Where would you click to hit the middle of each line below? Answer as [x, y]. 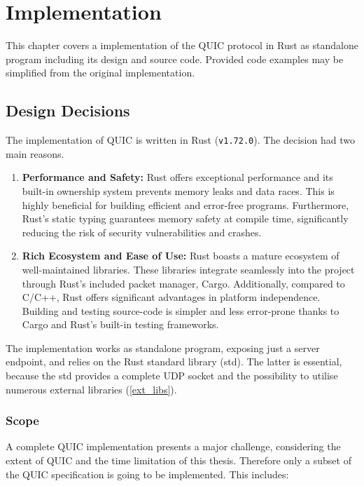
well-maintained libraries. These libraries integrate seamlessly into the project [188, 269]
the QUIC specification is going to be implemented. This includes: [147, 474]
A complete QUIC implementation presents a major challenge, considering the [173, 446]
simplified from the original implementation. [100, 73]
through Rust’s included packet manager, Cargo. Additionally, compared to [183, 283]
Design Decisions [68, 110]
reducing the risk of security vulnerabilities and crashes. [142, 232]
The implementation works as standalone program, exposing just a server [163, 347]
